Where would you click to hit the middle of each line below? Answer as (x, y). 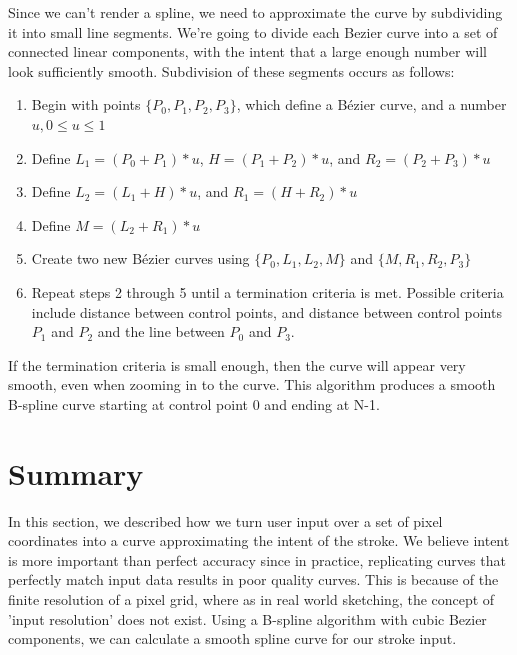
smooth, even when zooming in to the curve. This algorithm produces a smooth (252, 384)
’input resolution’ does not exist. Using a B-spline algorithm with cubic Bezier (247, 618)
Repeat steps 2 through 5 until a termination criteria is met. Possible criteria (267, 291)
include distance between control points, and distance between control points (266, 311)
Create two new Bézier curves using (140, 258)
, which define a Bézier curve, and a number (371, 104)
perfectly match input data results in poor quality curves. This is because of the (253, 579)
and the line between (161, 331)
